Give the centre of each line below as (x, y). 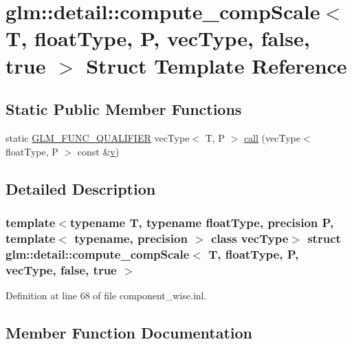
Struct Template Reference (217, 65)
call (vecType (272, 137)
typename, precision (131, 238)
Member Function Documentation (129, 332)
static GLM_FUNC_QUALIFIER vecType (98, 137)
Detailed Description (81, 188)
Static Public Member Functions (124, 109)
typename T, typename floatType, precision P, (202, 222)
